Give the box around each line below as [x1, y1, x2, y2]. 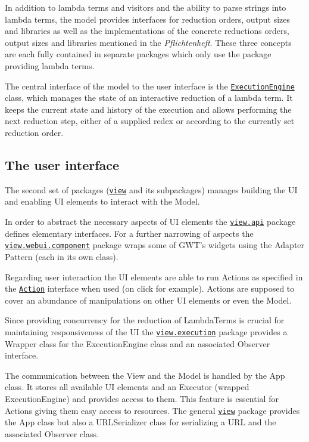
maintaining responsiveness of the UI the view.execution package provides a [5, 325, 288, 338]
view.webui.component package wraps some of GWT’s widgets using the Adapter [5, 239, 305, 251]
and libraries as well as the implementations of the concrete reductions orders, [5, 24, 289, 37]
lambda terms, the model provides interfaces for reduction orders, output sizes [5, 13, 291, 25]
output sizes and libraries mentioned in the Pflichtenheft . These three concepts [5, 36, 292, 48]
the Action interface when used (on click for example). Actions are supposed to [5, 282, 295, 295]
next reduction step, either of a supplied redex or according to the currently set [5, 115, 295, 127]
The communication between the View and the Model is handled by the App [5, 369, 285, 381]
